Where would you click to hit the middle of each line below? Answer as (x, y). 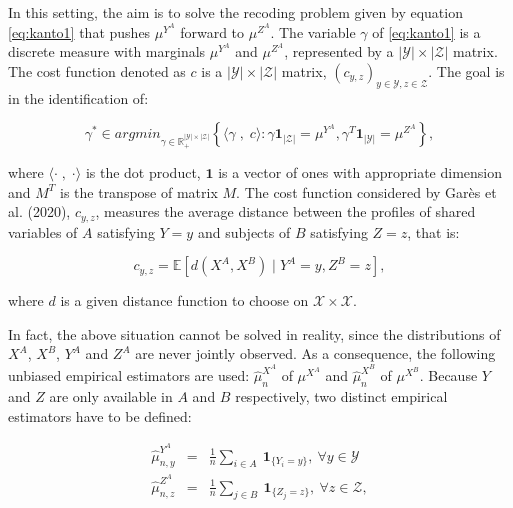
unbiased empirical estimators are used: (129, 375)
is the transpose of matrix (139, 191)
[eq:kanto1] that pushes (79, 31)
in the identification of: (78, 97)
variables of (43, 231)
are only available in (111, 396)
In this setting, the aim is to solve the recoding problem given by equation (235, 12)
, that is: (433, 231)
